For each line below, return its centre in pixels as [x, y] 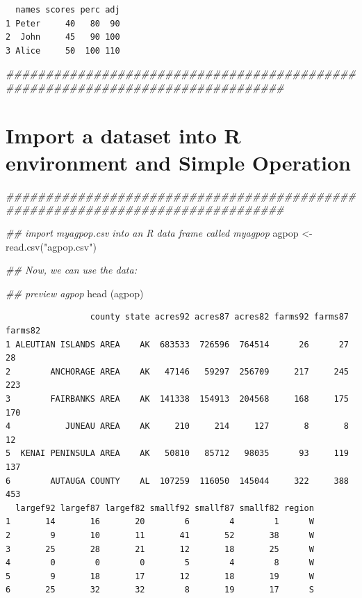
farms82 [23, 331]
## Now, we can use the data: [71, 270]
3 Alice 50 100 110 [63, 50]
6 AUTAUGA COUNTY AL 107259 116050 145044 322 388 [177, 481]
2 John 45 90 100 [63, 37]
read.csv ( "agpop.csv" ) [51, 246]
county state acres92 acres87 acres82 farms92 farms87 [219, 317]
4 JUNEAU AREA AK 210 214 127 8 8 [177, 426]
